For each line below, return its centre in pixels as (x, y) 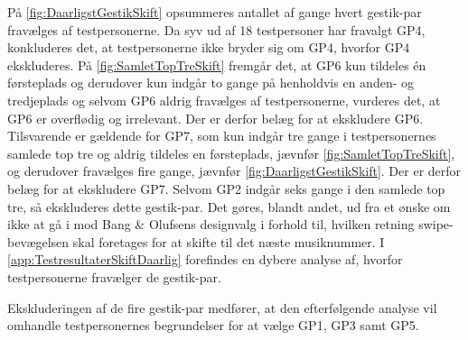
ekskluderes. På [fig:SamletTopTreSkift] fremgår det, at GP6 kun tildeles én (217, 64)
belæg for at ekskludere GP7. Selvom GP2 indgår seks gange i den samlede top (226, 188)
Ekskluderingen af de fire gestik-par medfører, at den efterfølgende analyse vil (222, 307)
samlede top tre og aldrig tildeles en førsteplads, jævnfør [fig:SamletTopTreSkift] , (231, 153)
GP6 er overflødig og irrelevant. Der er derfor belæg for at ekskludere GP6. (215, 118)
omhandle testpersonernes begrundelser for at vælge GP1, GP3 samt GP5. (213, 325)
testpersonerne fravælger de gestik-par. (114, 276)
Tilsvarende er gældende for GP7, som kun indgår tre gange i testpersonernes (222, 136)
